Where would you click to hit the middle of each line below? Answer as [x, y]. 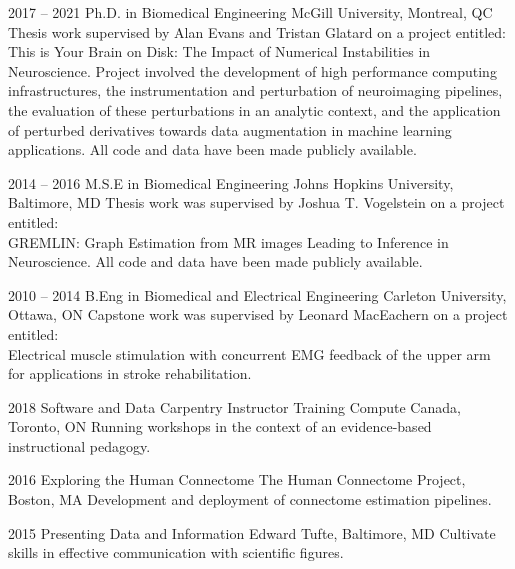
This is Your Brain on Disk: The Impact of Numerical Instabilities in [219, 51]
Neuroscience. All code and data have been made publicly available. [215, 261]
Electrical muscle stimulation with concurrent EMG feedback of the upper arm [249, 353]
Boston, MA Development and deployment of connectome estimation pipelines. [250, 499]
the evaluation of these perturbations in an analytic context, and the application [254, 109]
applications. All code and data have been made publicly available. [212, 149]
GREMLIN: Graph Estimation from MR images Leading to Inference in [228, 241]
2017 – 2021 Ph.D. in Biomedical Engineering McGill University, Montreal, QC [250, 12]
